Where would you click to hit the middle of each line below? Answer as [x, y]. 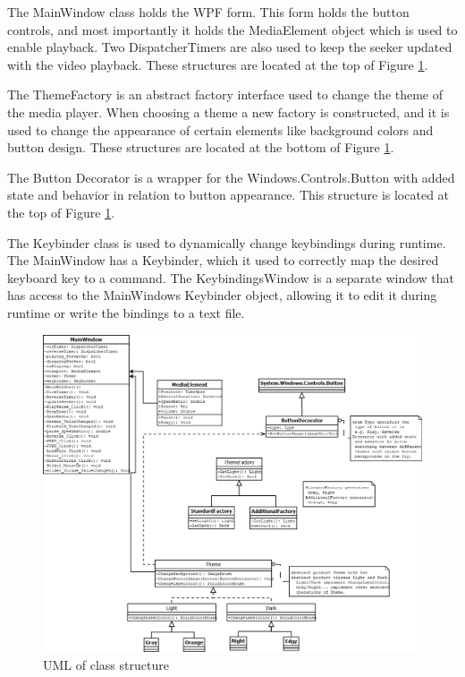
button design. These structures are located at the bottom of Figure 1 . [201, 147]
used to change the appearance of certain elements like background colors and [220, 129]
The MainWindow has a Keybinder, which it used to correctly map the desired [223, 260]
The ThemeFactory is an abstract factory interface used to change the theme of [225, 94]
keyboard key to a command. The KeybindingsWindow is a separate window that [231, 277]
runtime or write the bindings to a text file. [126, 312]
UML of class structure [106, 664]
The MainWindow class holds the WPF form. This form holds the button [208, 12]
